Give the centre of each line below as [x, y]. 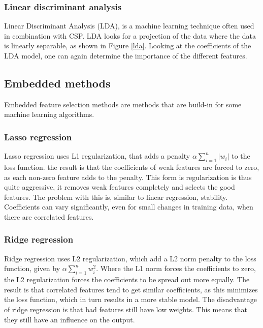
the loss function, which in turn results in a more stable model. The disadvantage [130, 299]
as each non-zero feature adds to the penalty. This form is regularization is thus [128, 177]
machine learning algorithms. [49, 114]
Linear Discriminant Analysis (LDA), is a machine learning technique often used [129, 26]
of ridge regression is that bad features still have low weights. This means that [126, 309]
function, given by [32, 268]
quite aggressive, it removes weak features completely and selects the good [120, 187]
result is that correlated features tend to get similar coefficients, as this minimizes [131, 289]
